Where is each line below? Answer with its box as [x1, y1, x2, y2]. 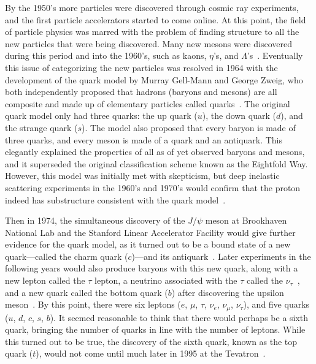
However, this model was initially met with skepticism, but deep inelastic [5, 169, 280, 182]
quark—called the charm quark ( [5, 249, 128, 262]
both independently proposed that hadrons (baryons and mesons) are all [5, 85, 277, 98]
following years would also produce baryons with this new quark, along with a [5, 262, 298, 275]
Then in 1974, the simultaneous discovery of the [5, 214, 185, 227]
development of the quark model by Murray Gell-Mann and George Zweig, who [5, 73, 303, 86]
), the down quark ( [202, 109, 276, 122]
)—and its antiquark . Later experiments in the [131, 249, 311, 262]
